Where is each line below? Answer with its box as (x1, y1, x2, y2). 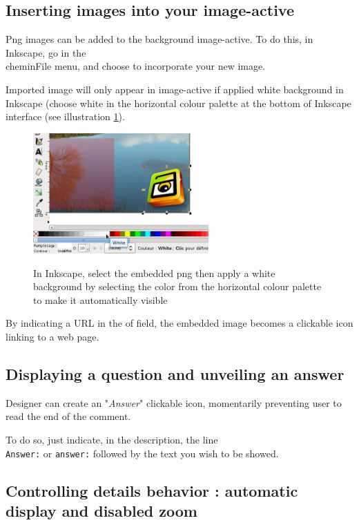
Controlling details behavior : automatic (6, 479, 298, 501)
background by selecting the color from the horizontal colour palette (33, 279, 322, 294)
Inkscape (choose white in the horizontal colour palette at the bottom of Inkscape (6, 95, 351, 110)
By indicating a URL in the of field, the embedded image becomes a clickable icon (6, 316, 353, 330)
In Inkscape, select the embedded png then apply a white (33, 265, 275, 280)
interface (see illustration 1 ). (6, 109, 125, 124)
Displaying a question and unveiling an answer (6, 363, 345, 384)
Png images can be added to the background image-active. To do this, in (6, 32, 313, 46)
